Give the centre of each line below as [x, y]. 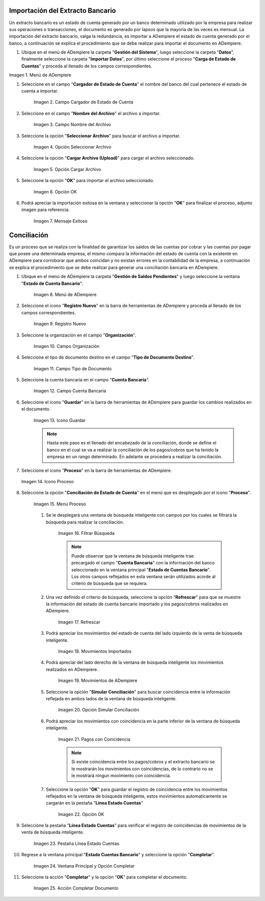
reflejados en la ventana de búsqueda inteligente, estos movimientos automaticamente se [137, 796]
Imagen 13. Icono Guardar [60, 420]
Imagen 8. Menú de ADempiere [65, 294]
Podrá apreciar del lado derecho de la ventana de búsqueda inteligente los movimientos [135, 662]
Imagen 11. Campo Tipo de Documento [73, 369]
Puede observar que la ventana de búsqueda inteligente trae [132, 556]
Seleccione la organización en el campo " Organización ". [79, 335]
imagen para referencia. [46, 210]
